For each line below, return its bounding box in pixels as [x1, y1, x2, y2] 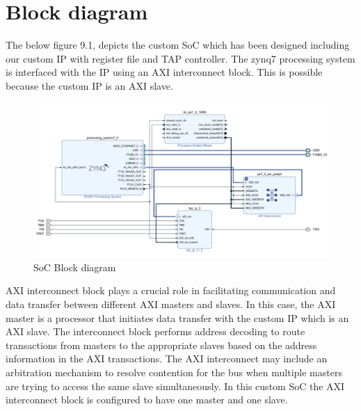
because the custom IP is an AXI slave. [6, 78, 173, 92]
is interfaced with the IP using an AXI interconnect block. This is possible [6, 65, 323, 79]
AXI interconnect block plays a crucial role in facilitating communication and [6, 283, 336, 298]
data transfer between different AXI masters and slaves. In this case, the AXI [6, 297, 336, 312]
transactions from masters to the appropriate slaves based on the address [6, 337, 317, 352]
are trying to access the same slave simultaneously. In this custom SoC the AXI [6, 378, 345, 393]
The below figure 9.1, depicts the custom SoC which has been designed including [6, 38, 350, 52]
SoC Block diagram [33, 259, 116, 274]
